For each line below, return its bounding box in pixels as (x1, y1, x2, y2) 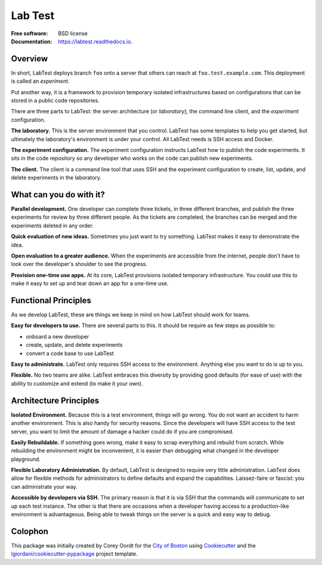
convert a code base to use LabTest (26, 349, 114, 357)
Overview (11, 54, 48, 64)
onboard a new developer (26, 333, 89, 340)
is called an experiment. (11, 77, 70, 85)
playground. (11, 455, 41, 462)
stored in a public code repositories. (11, 97, 100, 104)
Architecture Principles (11, 395, 100, 405)
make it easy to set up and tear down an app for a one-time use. (11, 280, 169, 287)
